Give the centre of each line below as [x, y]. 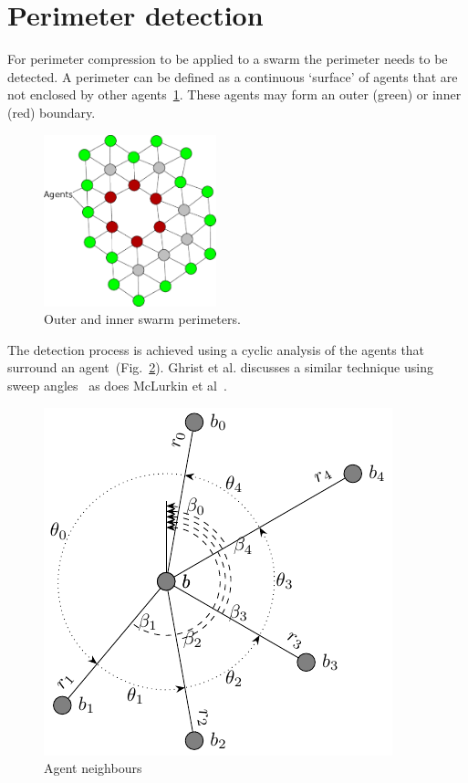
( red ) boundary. [52, 112]
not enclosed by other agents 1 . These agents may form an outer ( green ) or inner [234, 94]
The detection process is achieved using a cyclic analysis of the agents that [216, 349]
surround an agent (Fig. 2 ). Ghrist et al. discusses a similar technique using [220, 367]
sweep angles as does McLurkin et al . [117, 385]
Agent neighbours [93, 768]
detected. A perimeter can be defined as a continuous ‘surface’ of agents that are [233, 76]
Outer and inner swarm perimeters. [142, 319]
